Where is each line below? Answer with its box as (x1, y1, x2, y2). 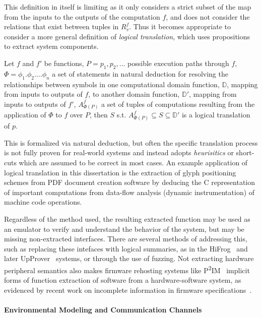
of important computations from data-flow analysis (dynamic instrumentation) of (4, 186, 255, 197)
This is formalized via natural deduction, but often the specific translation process (4, 137, 258, 148)
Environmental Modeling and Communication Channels (4, 304, 202, 314)
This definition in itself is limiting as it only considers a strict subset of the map (4, 2, 251, 12)
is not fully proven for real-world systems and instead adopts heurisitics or (4, 147, 234, 158)
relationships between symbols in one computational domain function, (4, 79, 220, 89)
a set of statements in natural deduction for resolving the (52, 68, 228, 79)
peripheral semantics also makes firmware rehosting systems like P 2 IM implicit (4, 263, 250, 275)
